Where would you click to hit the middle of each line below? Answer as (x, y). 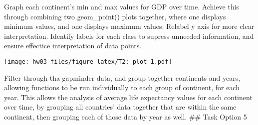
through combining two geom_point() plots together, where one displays (115, 16)
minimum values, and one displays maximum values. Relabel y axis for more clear (129, 26)
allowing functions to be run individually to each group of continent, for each (122, 87)
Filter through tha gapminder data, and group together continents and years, (122, 77)
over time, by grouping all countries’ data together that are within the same (120, 107)
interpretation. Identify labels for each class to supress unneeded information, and (129, 36)
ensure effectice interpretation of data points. (73, 46)
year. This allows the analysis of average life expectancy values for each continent (128, 97)
